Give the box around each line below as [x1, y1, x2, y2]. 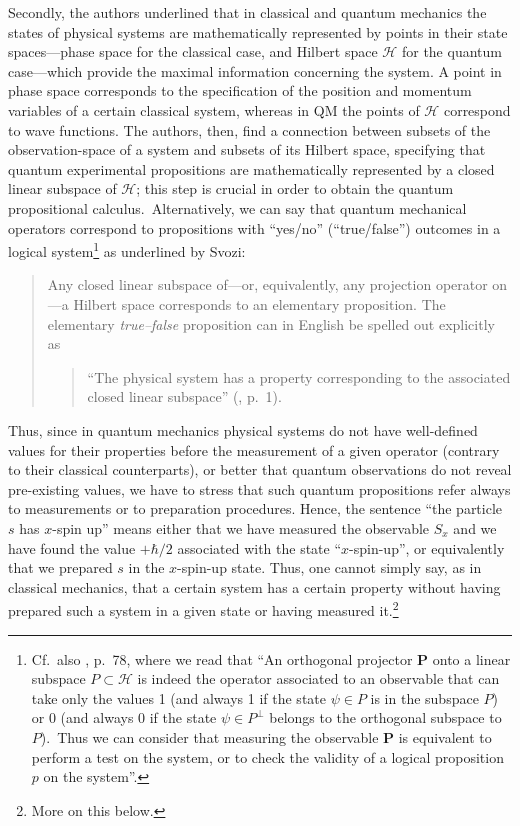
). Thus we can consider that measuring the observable [40, 726, 379, 747]
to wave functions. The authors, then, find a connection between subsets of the [8, 119, 491, 140]
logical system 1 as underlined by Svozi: [8, 238, 246, 261]
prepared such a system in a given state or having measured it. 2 [8, 597, 399, 620]
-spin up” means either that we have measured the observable [52, 517, 430, 538]
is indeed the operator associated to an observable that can [137, 668, 500, 689]
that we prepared [8, 557, 113, 578]
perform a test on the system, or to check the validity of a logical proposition [31, 746, 504, 767]
